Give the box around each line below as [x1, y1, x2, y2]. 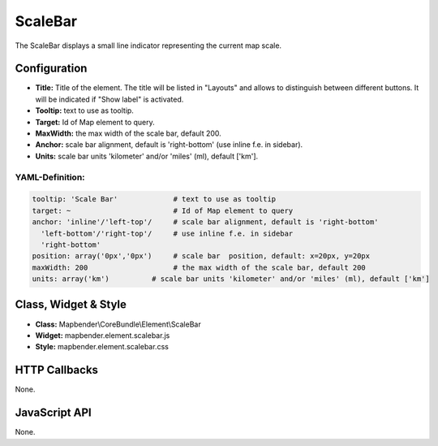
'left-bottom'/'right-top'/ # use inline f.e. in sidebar [41, 228, 294, 238]
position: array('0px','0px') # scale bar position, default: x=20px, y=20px [32, 252, 371, 261]
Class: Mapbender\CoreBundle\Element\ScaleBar [35, 319, 202, 329]
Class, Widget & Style [15, 297, 127, 312]
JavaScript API [15, 406, 92, 420]
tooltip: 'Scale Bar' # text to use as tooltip [32, 195, 277, 204]
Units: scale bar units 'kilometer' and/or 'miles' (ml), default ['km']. [35, 151, 259, 161]
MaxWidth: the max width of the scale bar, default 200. [35, 128, 222, 138]
